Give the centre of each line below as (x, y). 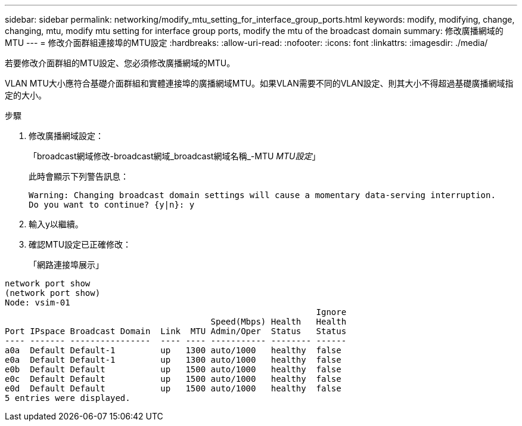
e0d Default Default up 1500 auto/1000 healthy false (173, 388)
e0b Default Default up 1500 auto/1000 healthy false (173, 369)
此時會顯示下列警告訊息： (79, 176)
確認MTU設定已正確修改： (80, 244)
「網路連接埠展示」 (66, 265)
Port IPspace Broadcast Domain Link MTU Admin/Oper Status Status (176, 331)
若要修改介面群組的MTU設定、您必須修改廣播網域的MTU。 (120, 63)
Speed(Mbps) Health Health (279, 322)
